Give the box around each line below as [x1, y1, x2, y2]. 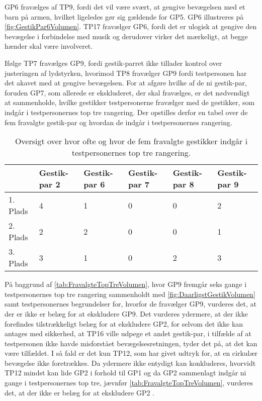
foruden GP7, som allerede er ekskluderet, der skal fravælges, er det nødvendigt [5, 87, 250, 97]
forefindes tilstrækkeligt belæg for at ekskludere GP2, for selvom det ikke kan [5, 318, 243, 329]
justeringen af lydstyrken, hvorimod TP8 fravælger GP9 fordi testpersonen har [5, 67, 247, 78]
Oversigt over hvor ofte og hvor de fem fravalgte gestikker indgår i [15, 135, 248, 147]
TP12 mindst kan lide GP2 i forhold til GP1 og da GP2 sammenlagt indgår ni [5, 367, 246, 378]
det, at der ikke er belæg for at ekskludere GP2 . [5, 387, 155, 397]
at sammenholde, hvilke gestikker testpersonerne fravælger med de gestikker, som [5, 97, 255, 108]
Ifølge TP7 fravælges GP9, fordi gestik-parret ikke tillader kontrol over [5, 57, 222, 68]
